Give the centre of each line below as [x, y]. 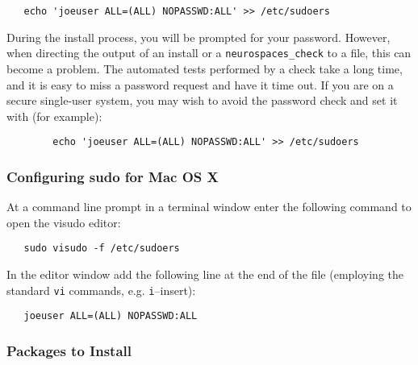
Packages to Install [69, 350]
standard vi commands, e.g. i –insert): [101, 290]
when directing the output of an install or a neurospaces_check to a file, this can [209, 53]
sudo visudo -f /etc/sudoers [102, 249]
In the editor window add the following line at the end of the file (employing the [205, 274]
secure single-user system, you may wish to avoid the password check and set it [202, 100]
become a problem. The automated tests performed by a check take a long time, [205, 68]
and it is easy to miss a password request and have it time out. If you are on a [200, 84]
